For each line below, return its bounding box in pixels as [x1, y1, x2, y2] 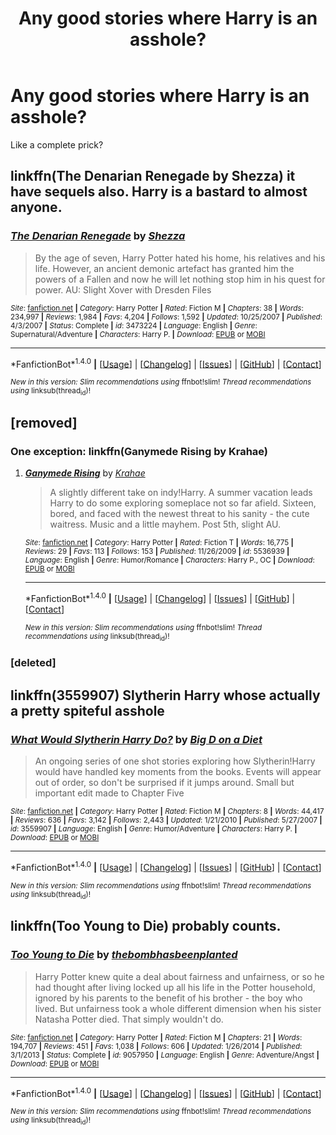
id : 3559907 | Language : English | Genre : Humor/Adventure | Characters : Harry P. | [10, 823, 298, 834]
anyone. [10, 199, 63, 216]
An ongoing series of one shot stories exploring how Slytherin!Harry [34, 755, 316, 767]
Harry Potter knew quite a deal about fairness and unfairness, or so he [34, 970, 325, 982]
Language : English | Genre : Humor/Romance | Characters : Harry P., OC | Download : [24, 555, 315, 566]
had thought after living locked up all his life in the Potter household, [34, 981, 316, 993]
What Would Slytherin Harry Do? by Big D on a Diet [10, 732, 263, 746]
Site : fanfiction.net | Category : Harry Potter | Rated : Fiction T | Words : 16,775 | [24, 538, 294, 548]
